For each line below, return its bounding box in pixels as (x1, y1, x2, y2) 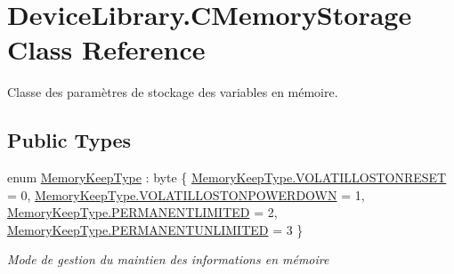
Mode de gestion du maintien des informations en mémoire (7, 250, 329, 269)
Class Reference (7, 31, 206, 68)
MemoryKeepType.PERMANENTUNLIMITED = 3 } (7, 220, 304, 238)
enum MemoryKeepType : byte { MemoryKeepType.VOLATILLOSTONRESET (7, 168, 447, 187)
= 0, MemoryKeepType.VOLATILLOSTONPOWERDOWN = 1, (7, 185, 365, 204)
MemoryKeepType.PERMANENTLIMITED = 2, (7, 203, 278, 222)
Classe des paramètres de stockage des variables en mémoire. (7, 83, 338, 101)
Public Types (7, 126, 132, 154)
